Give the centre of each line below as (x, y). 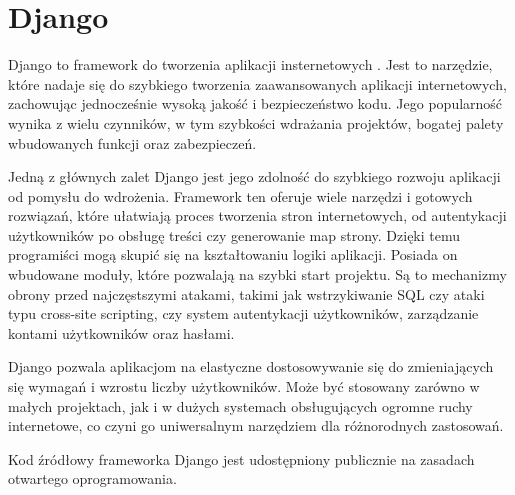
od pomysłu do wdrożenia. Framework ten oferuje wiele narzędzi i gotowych (240, 195)
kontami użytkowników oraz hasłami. (121, 332)
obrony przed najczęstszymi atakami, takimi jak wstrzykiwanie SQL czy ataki (246, 293)
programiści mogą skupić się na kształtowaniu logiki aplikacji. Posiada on (233, 254)
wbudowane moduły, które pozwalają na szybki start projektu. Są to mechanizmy (257, 274)
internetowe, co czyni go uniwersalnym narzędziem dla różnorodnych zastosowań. (256, 425)
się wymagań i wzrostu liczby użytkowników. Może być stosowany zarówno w (244, 386)
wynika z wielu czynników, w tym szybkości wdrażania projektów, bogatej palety (256, 122)
